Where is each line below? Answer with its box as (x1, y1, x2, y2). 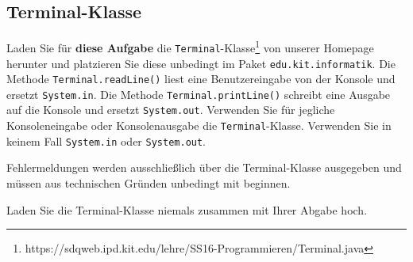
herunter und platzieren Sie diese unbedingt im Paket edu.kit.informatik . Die (6, 55, 396, 71)
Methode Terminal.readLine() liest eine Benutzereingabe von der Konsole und (6, 70, 396, 87)
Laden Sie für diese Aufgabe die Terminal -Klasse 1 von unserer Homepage (6, 37, 374, 55)
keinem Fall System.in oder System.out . (6, 132, 206, 149)
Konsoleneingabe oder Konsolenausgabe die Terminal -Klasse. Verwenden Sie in (6, 117, 392, 134)
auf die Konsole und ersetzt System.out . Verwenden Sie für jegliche (6, 101, 335, 118)
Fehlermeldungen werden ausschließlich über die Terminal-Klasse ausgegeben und (6, 159, 402, 176)
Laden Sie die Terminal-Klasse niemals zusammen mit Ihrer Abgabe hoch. (6, 201, 368, 218)
